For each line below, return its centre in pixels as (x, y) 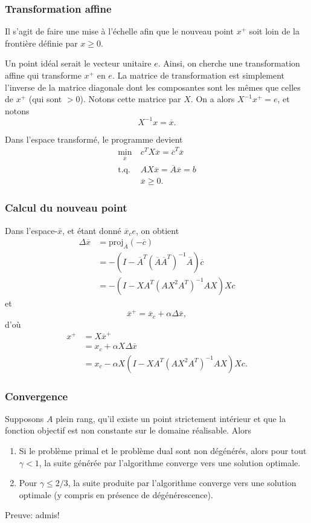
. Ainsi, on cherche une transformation (229, 63)
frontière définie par (41, 43)
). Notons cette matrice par (130, 99)
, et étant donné (92, 230)
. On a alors (213, 99)
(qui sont (45, 99)
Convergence (37, 396)
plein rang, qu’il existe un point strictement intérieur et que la (171, 418)
